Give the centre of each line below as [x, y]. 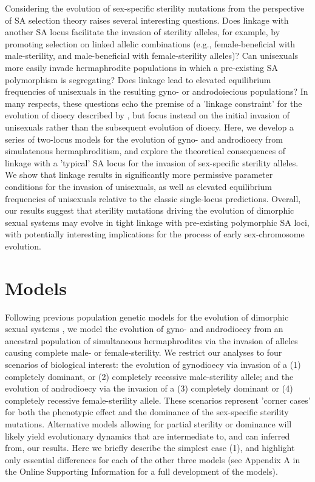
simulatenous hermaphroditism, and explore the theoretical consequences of [145, 151]
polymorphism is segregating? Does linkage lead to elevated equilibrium [138, 79]
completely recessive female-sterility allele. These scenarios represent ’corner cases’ [158, 400]
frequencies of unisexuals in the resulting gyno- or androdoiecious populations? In [157, 91]
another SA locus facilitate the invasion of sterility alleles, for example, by [143, 32]
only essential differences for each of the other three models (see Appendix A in [153, 459]
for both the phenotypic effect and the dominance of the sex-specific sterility [147, 412]
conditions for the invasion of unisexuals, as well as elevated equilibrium [138, 186]
